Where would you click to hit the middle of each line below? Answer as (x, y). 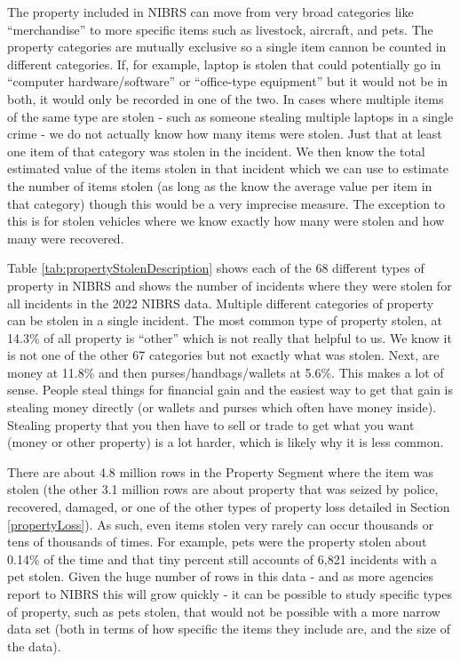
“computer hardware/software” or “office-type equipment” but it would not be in (228, 81)
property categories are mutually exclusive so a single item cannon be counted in (227, 47)
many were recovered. (66, 238)
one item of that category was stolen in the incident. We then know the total (216, 151)
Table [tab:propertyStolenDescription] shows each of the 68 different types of (216, 268)
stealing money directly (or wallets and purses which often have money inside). (222, 407)
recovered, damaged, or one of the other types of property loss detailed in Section (229, 507)
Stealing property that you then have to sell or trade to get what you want (211, 424)
